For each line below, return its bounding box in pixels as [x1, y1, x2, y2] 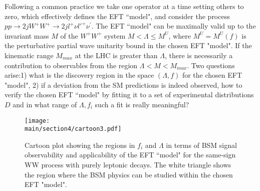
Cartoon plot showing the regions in [25, 139, 135, 150]
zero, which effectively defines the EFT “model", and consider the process [5, 11, 230, 21]
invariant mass [5, 30, 49, 41]
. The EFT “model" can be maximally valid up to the [91, 21, 256, 31]
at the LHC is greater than [75, 50, 158, 60]
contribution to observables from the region [5, 60, 138, 70]
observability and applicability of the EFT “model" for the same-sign [25, 149, 236, 160]
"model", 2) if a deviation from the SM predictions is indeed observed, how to [5, 79, 242, 90]
